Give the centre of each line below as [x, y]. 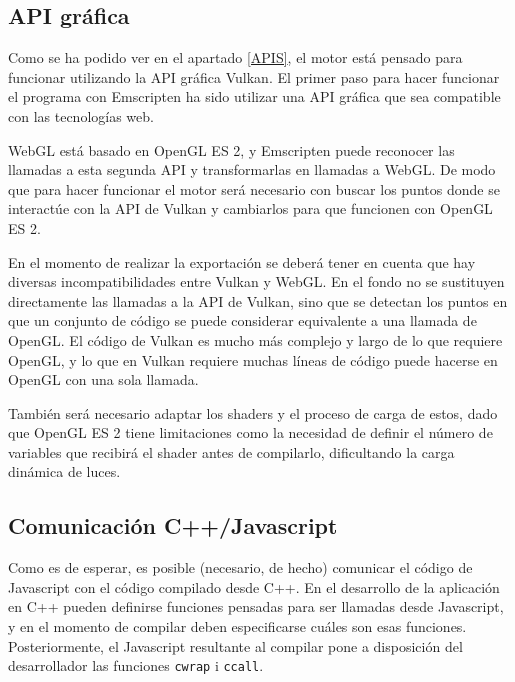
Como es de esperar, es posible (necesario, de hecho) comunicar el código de [240, 567]
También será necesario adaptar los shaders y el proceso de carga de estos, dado [253, 412]
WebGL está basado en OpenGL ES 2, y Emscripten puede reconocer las [231, 149]
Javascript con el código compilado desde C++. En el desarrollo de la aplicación [254, 586]
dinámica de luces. [64, 471]
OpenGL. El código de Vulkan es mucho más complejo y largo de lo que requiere [255, 339]
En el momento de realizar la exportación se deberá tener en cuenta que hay [242, 261]
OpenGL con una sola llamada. [103, 379]
